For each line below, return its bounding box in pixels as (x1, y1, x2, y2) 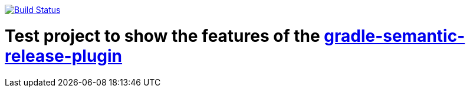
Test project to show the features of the (5, 25, 320, 46)
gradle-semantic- (324, 25, 465, 46)
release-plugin (5, 45, 123, 66)
